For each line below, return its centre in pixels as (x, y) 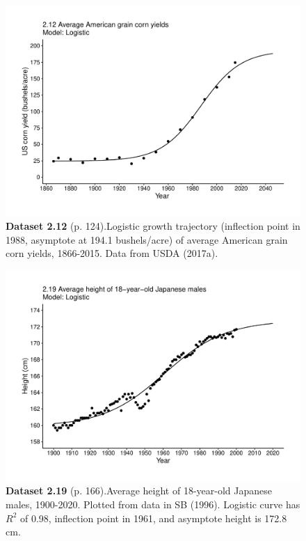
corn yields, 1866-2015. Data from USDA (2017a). (112, 253)
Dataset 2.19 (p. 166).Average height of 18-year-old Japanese (139, 491)
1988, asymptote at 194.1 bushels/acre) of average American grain (147, 239)
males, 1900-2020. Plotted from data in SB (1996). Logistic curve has (153, 504)
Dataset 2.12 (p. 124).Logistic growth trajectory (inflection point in (153, 226)
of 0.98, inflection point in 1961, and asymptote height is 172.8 (153, 518)
